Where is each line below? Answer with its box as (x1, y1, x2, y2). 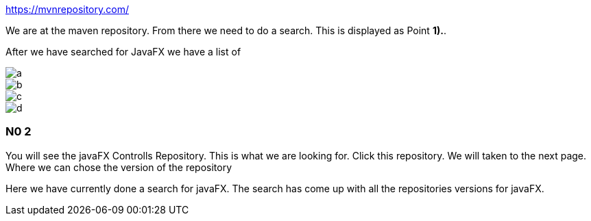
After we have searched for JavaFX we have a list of (5, 46, 241, 57)
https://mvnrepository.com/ (5, 3, 129, 15)
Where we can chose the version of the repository (5, 161, 232, 173)
